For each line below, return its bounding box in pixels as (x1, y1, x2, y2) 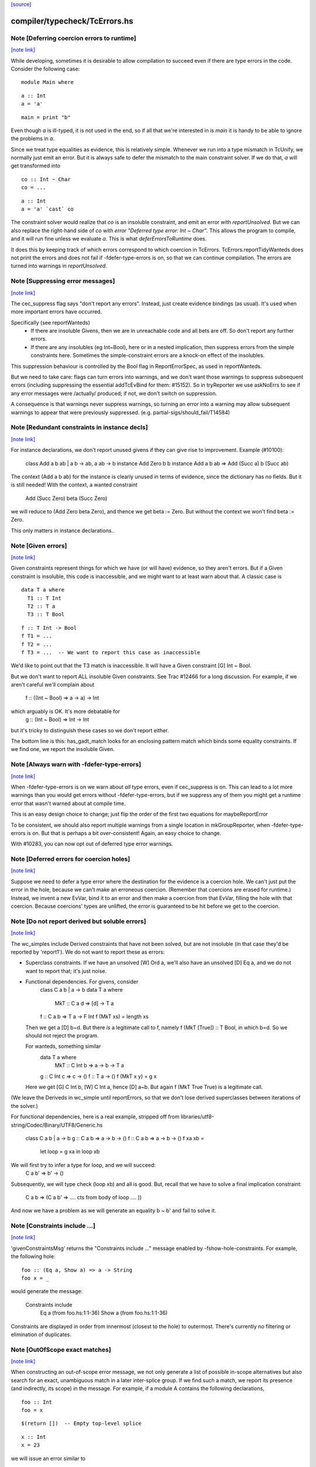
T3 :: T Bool (27, 611, 65, 618)
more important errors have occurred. (11, 308, 102, 315)
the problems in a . (11, 135, 55, 142)
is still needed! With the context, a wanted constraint (11, 481, 138, 488)
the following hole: (11, 1253, 56, 1260)
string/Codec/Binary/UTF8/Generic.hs (11, 1121, 103, 1128)
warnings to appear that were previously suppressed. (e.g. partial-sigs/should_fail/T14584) (11, 408, 231, 416)
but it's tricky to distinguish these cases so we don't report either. (11, 726, 169, 733)
